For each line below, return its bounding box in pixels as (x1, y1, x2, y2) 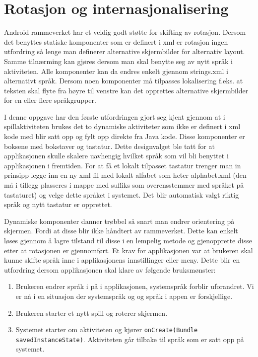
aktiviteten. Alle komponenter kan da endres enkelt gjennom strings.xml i (4, 66, 228, 76)
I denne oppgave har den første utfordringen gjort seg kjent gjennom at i (4, 111, 225, 122)
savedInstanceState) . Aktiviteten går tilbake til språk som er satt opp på (15, 334, 244, 344)
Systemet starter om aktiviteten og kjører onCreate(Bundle (15, 324, 198, 335)
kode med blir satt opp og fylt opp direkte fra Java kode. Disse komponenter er (4, 131, 245, 142)
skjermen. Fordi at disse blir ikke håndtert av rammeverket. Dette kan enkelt (4, 225, 238, 236)
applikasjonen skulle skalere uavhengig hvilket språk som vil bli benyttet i (4, 150, 229, 161)
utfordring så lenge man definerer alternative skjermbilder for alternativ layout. (4, 46, 245, 57)
